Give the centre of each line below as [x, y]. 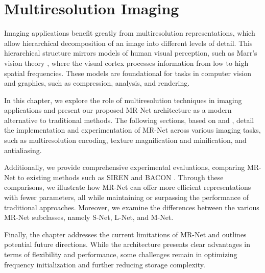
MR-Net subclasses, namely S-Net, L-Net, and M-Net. [89, 217]
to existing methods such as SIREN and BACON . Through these [121, 177]
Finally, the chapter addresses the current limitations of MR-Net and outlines [125, 234]
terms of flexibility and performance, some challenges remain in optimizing [121, 254]
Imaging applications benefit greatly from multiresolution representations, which [130, 33]
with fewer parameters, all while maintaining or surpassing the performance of [126, 197]
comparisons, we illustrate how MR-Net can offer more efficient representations [128, 187]
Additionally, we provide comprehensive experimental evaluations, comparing [125, 167]
